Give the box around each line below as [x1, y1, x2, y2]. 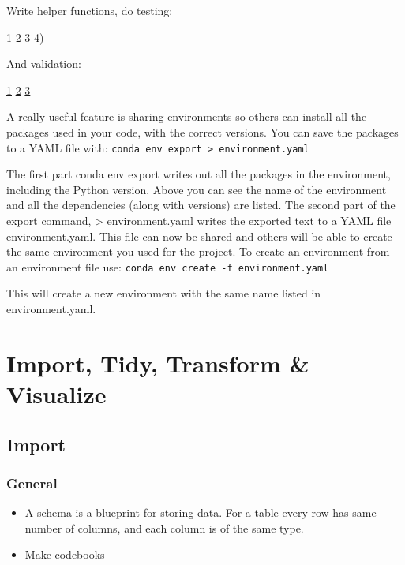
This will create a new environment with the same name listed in [6, 285, 321, 301]
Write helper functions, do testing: [6, 2, 173, 18]
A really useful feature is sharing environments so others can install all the [6, 108, 367, 125]
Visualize [6, 378, 107, 410]
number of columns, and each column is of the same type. [24, 519, 304, 536]
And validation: [6, 55, 81, 72]
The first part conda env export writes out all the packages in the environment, [6, 166, 391, 182]
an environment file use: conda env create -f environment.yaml [6, 258, 329, 275]
